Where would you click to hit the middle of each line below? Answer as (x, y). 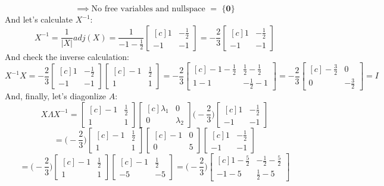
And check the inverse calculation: (67, 56)
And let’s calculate (39, 19)
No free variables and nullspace (148, 9)
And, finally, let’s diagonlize (56, 95)
